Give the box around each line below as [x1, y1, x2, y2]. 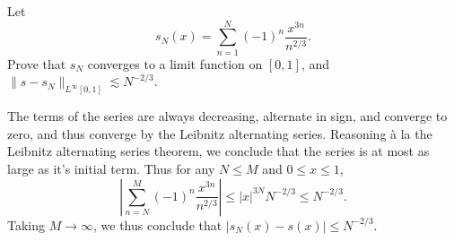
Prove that [7, 54, 66, 73]
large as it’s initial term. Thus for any [7, 159, 215, 177]
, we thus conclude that [93, 215, 223, 234]
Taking [7, 215, 46, 234]
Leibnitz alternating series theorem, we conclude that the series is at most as [7, 142, 430, 160]
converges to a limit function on [87, 54, 263, 73]
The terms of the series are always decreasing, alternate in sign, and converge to [7, 107, 448, 125]
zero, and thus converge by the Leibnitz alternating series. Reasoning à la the [7, 124, 432, 142]
